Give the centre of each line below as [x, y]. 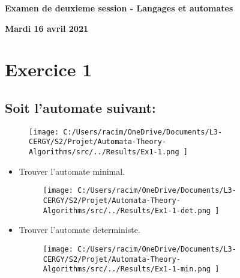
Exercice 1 [49, 69]
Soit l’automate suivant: [80, 107]
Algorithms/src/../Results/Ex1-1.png [104, 152]
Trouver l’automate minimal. [72, 171]
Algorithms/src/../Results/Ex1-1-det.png [127, 210]
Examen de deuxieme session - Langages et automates [119, 8]
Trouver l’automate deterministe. [79, 230]
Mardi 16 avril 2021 [46, 28]
